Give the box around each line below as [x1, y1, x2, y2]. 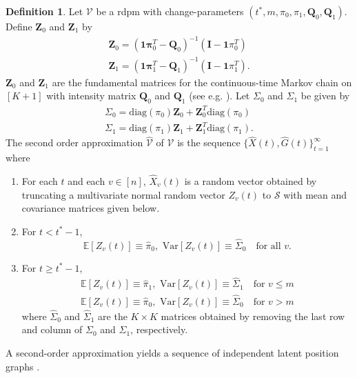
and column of [21, 322, 83, 337]
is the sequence [177, 135, 241, 150]
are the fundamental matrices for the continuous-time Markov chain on [52, 74, 352, 89]
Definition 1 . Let [6, 4, 83, 18]
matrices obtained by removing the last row [161, 308, 345, 323]
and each [68, 173, 105, 188]
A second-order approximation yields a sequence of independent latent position [6, 346, 339, 360]
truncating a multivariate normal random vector [21, 187, 225, 201]
